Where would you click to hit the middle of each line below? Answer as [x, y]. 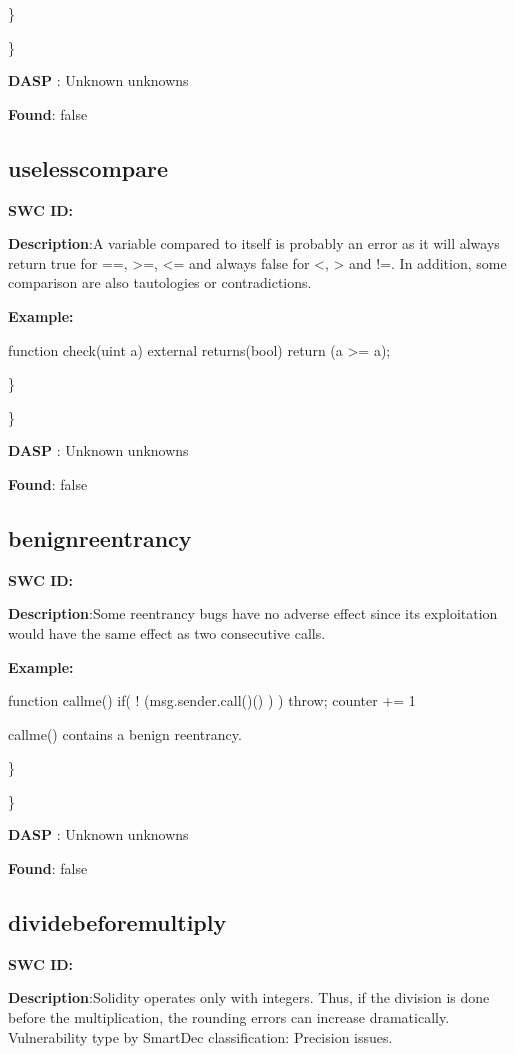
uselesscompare [88, 167]
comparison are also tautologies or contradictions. [160, 282]
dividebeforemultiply [117, 922]
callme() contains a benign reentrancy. [125, 733]
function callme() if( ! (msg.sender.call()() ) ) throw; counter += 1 [212, 700]
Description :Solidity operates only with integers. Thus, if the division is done [249, 997]
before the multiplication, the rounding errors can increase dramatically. [229, 1017]
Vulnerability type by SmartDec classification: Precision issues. [200, 1036]
